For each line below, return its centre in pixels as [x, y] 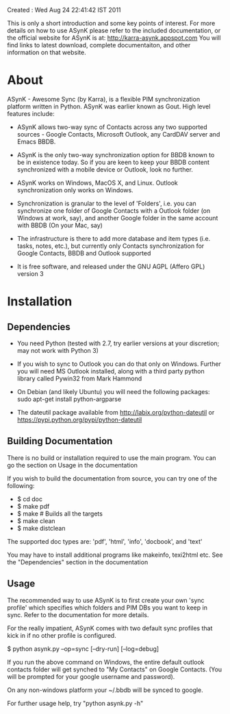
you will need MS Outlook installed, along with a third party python [111, 371]
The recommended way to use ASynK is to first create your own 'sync [106, 600]
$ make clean [36, 520]
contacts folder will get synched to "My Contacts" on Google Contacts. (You [115, 669]
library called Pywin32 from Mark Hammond [79, 378]
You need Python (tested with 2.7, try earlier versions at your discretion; [118, 343]
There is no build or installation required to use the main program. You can [112, 458]
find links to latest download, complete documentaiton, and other [99, 45]
